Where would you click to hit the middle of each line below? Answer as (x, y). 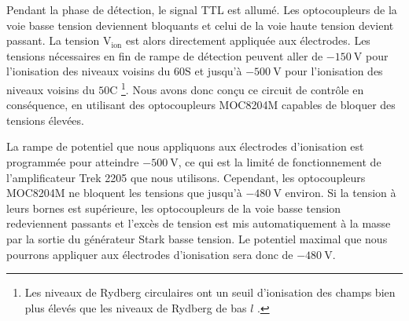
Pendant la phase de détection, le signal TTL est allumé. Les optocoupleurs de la (202, 9)
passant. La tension (53, 40)
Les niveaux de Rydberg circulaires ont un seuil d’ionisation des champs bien (210, 292)
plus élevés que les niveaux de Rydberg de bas (136, 307)
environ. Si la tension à (341, 193)
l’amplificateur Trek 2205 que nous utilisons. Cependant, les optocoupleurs (186, 177)
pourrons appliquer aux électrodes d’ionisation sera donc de (150, 254)
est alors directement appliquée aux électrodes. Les (248, 40)
